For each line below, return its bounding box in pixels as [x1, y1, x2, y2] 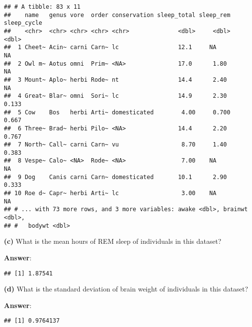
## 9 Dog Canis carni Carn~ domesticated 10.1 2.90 [4, 173, 227, 181]
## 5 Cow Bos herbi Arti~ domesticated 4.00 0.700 [4, 109, 231, 116]
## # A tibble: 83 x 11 [4, 3, 81, 10]
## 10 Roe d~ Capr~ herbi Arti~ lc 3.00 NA [4, 190, 216, 197]
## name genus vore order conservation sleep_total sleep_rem [4, 11, 231, 18]
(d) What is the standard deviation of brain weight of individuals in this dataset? [4, 284, 248, 294]
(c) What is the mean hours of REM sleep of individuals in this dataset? [4, 236, 221, 246]
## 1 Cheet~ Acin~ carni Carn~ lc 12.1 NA [4, 44, 216, 51]
